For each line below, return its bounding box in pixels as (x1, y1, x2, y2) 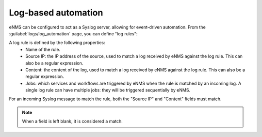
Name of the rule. (25, 46, 61, 52)
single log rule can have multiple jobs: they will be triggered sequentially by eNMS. (25, 87, 191, 93)
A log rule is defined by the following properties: (9, 40, 105, 46)
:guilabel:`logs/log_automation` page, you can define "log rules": (9, 30, 138, 36)
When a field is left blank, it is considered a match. (22, 119, 123, 124)
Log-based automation (9, 7, 103, 18)
